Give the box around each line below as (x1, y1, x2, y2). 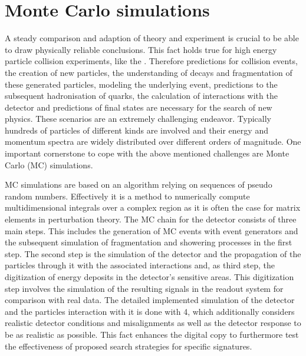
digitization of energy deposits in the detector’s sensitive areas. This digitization (5, 271, 294, 282)
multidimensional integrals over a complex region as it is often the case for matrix (5, 201, 301, 214)
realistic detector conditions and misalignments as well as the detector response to (5, 317, 301, 329)
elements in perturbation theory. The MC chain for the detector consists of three (5, 213, 297, 225)
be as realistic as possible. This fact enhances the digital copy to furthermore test (5, 328, 299, 340)
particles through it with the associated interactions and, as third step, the (5, 259, 275, 271)
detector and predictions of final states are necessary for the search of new (5, 101, 272, 113)
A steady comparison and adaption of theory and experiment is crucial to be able (5, 32, 299, 44)
